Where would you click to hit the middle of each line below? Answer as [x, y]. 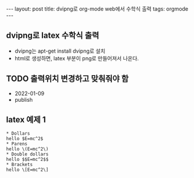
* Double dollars [27, 154]
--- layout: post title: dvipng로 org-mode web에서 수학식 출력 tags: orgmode [97, 9]
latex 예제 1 [26, 120]
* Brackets [19, 165]
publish [24, 99]
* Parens [17, 144]
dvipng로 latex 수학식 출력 [52, 36]
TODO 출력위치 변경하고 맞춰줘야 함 [67, 79]
